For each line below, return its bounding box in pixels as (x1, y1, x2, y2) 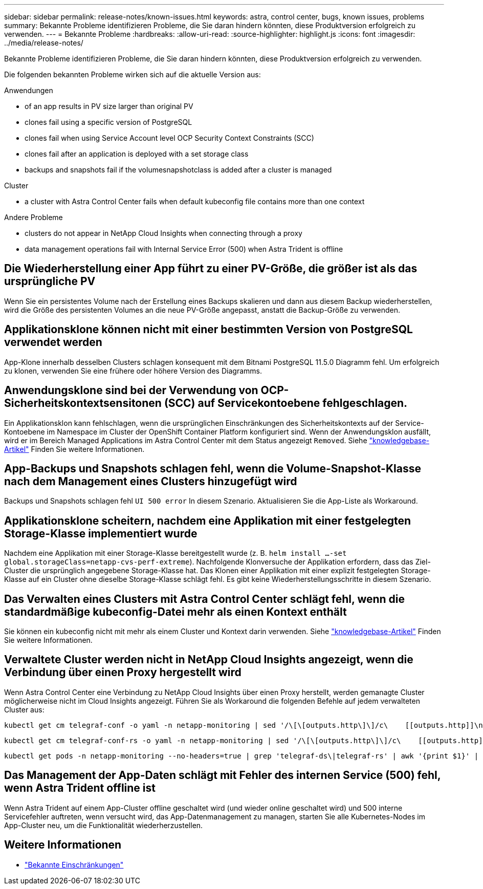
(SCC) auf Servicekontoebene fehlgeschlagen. (164, 397, 408, 410)
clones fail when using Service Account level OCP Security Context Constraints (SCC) (25, 134, 314, 142)
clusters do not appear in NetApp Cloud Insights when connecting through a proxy (25, 229, 302, 237)
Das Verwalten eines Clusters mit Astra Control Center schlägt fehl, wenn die (4, 592, 405, 605)
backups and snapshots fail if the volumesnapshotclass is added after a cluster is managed (25, 165, 332, 174)
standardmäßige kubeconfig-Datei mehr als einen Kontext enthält (4, 605, 347, 618)
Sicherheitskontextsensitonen (4, 397, 162, 410)
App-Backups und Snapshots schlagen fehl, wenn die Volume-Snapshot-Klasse (4, 462, 421, 475)
